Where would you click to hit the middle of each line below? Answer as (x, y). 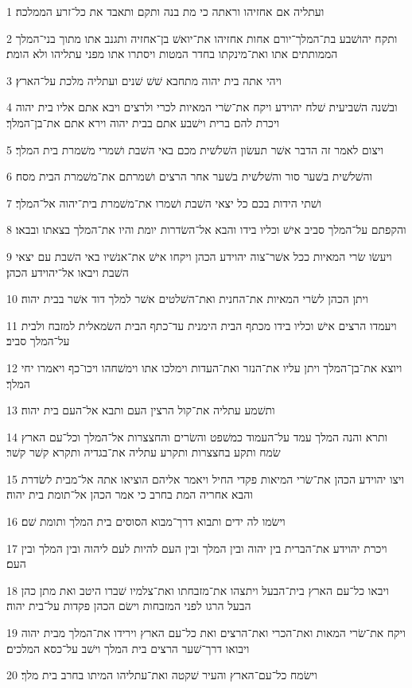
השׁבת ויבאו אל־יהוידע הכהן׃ (68, 272)
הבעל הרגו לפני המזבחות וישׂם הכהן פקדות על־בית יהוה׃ (129, 606)
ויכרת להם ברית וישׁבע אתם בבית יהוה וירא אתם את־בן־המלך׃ (143, 122)
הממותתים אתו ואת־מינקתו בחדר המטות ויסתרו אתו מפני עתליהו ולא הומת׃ (172, 54)
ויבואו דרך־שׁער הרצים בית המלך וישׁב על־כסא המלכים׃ (128, 648)
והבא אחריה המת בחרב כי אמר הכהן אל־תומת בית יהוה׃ (130, 494)
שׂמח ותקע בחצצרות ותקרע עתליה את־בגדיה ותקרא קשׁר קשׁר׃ (144, 452)
